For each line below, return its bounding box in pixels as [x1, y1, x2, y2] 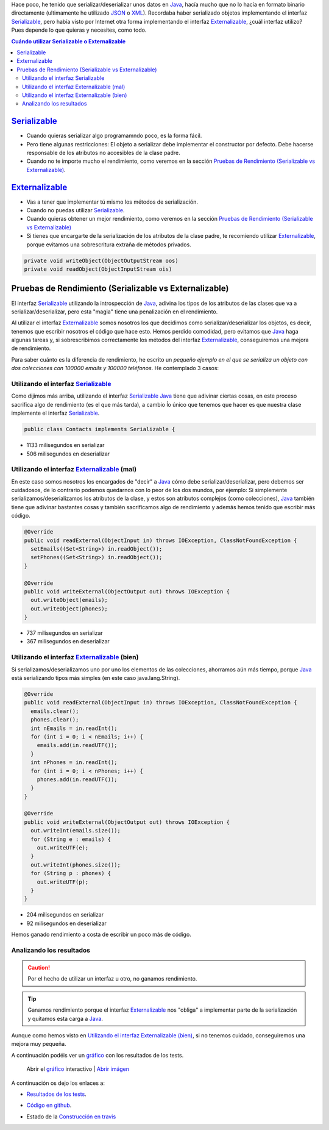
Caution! [27, 964, 51, 971]
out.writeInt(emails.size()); [30, 827, 121, 834]
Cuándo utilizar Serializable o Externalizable [11, 37, 126, 45]
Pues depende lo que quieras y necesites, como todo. [11, 26, 147, 34]
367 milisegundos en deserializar [26, 638, 110, 645]
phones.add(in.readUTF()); [37, 776, 118, 783]
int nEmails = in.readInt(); [30, 724, 118, 732]
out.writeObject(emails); [30, 596, 108, 604]
